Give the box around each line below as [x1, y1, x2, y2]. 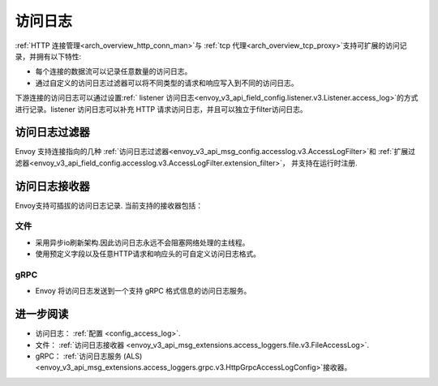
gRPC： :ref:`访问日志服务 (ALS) [35, 351, 143, 361]
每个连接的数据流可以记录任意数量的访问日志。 [35, 66, 192, 76]
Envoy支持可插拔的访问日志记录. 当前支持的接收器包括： [15, 200, 204, 210]
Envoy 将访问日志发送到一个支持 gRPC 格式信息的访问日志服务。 [35, 286, 251, 296]
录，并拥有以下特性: [15, 51, 82, 61]
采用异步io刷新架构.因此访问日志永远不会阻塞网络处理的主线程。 [35, 238, 250, 247]
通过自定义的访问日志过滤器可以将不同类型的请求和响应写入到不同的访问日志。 [35, 78, 298, 88]
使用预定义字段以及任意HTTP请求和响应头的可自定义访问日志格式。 [35, 249, 261, 259]
